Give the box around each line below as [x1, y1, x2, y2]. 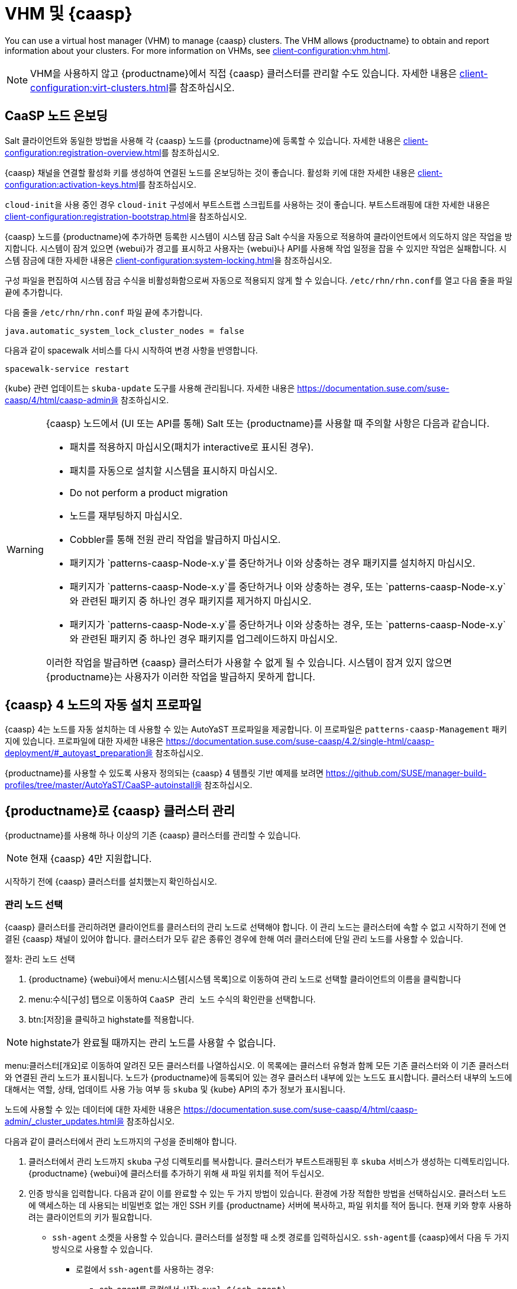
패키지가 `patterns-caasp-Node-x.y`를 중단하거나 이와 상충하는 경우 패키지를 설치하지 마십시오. [69, 557, 476, 569]
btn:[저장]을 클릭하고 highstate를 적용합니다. [28, 1014, 194, 1025]
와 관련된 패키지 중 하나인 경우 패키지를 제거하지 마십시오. [69, 594, 312, 607]
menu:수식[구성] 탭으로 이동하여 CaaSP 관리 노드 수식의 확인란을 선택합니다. [28, 994, 316, 1005]
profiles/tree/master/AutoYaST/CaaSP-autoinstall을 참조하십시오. [5, 780, 253, 790]
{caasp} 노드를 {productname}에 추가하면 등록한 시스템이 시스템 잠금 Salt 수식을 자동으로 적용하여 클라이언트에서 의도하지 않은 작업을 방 [5, 231, 512, 242]
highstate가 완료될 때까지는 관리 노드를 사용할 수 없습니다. [30, 1037, 276, 1049]
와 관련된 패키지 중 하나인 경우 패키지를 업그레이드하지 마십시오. [69, 632, 338, 645]
